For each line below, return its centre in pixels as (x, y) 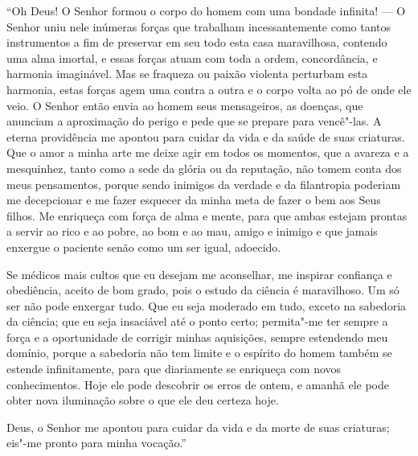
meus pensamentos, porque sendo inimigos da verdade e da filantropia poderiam (204, 184)
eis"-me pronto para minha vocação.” (96, 443)
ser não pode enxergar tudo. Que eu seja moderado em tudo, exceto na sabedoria (207, 305)
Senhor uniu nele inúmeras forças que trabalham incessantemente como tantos (199, 26)
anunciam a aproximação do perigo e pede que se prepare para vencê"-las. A (194, 121)
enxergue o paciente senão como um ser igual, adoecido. (144, 246)
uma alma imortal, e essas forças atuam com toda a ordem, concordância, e (192, 58)
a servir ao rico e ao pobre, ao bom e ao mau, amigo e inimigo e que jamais (192, 231)
